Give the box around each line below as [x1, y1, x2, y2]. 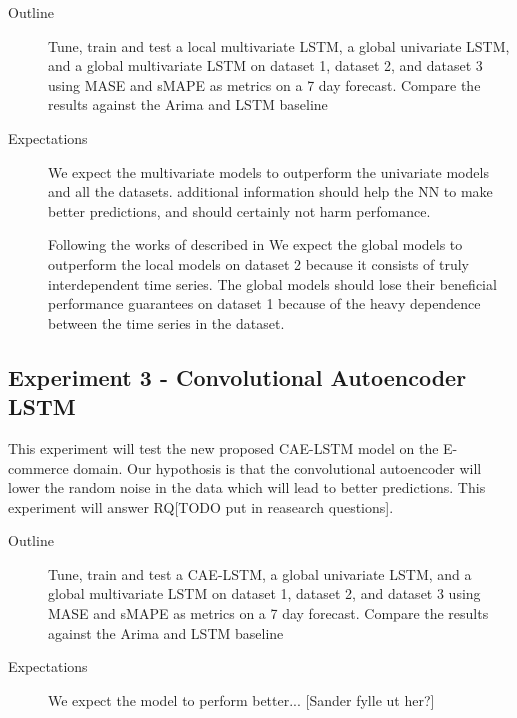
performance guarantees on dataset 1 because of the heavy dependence [48, 293, 481, 314]
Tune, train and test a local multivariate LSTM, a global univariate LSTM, [48, 35, 510, 56]
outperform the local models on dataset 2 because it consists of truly [48, 253, 469, 274]
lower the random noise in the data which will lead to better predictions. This [8, 477, 486, 498]
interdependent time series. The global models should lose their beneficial [48, 273, 497, 294]
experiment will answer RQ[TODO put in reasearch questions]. [8, 496, 394, 517]
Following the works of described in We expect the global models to [48, 234, 463, 255]
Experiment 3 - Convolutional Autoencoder [8, 361, 467, 392]
